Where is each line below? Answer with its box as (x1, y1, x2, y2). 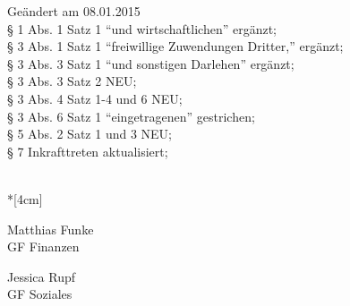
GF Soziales (7, 285, 73, 303)
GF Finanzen (7, 237, 80, 256)
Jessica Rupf (7, 267, 75, 285)
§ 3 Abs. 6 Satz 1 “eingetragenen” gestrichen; (7, 106, 255, 125)
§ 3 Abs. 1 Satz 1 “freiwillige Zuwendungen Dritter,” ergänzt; (7, 37, 344, 55)
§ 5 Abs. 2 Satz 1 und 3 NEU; (7, 124, 172, 143)
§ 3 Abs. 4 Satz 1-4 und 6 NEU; (7, 89, 183, 107)
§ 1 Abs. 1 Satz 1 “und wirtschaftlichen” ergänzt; (7, 19, 277, 38)
